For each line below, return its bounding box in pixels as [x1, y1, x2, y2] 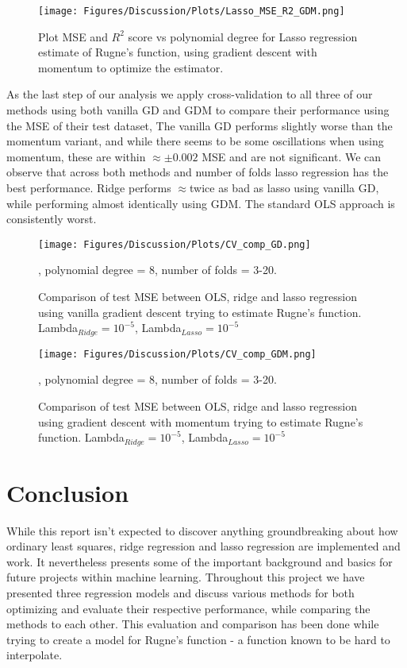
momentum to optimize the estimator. [38, 59, 224, 75]
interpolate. [6, 647, 63, 663]
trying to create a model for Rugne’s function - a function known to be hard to [6, 631, 390, 647]
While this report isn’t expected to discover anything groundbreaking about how [6, 522, 398, 539]
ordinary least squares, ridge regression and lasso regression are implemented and [6, 538, 401, 554]
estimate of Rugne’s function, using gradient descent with [38, 44, 317, 60]
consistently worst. [6, 210, 97, 227]
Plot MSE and [38, 28, 108, 44]
